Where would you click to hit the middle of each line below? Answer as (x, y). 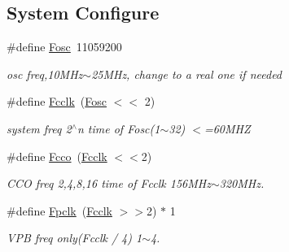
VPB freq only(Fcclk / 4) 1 (74, 238)
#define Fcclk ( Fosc (57, 101)
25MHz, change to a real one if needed (187, 74)
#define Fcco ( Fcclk (57, 156)
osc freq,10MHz (45, 74)
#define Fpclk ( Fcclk (59, 210)
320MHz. (242, 183)
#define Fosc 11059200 (64, 47)
